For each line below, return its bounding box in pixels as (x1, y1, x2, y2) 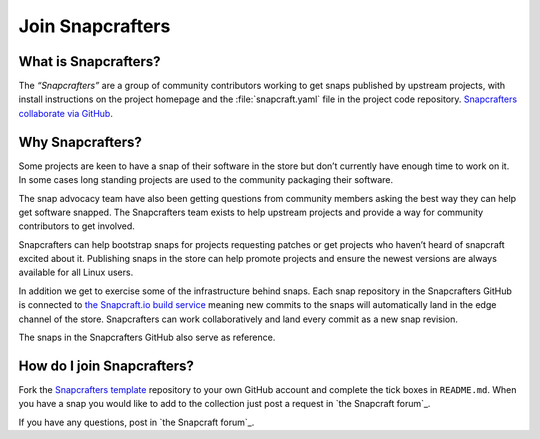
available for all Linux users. (18, 266, 134, 279)
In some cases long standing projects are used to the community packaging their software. (18, 174, 394, 186)
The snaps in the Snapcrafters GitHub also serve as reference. (18, 331, 276, 344)
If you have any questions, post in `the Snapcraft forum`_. (18, 416, 255, 428)
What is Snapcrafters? (18, 53, 161, 70)
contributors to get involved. (18, 220, 135, 232)
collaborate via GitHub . (18, 107, 114, 119)
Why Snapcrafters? (18, 133, 142, 150)
